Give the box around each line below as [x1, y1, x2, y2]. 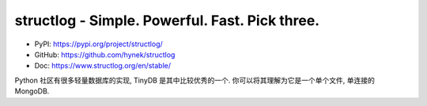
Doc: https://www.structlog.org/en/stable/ [34, 61, 172, 71]
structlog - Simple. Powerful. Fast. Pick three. [14, 12, 320, 29]
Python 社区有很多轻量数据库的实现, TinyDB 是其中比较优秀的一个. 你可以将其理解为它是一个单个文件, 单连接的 [14, 75, 376, 85]
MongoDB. [14, 86, 50, 96]
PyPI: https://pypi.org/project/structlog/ [34, 39, 164, 49]
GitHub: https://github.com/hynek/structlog [34, 49, 176, 59]
